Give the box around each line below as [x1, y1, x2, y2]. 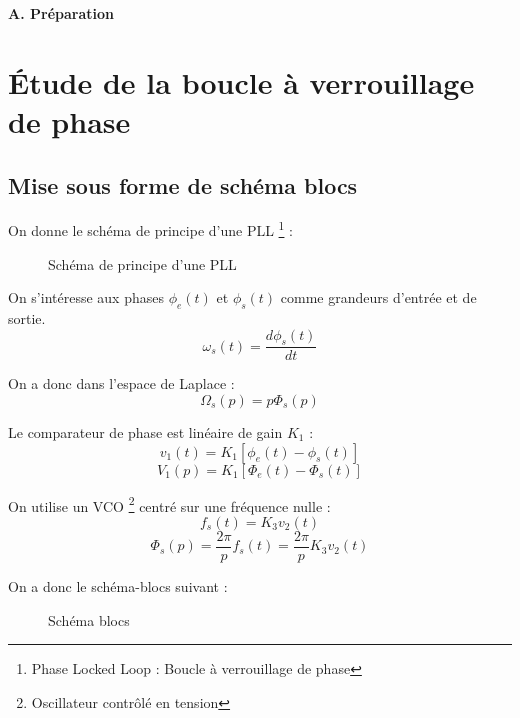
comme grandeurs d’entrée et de [280, 287, 477, 308]
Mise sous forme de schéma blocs [8, 169, 358, 200]
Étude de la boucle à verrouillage [8, 61, 475, 102]
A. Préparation [8, 3, 114, 23]
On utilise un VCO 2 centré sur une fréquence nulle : [8, 492, 331, 516]
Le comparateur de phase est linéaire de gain [8, 422, 283, 443]
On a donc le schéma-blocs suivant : [8, 575, 228, 596]
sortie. [8, 308, 46, 328]
